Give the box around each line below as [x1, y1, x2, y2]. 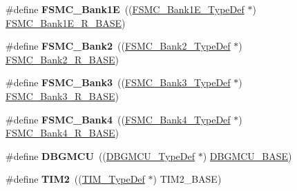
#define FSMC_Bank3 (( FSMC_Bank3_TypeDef [6, 75, 231, 90]
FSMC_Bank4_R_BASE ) [6, 125, 119, 140]
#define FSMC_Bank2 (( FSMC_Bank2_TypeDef [6, 39, 231, 53]
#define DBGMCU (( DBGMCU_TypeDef [6, 148, 195, 163]
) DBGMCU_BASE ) [202, 148, 292, 163]
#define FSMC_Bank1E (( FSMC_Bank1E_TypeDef [6, 2, 245, 16]
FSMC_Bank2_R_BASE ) [6, 52, 119, 66]
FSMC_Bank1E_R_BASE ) [6, 15, 126, 30]
